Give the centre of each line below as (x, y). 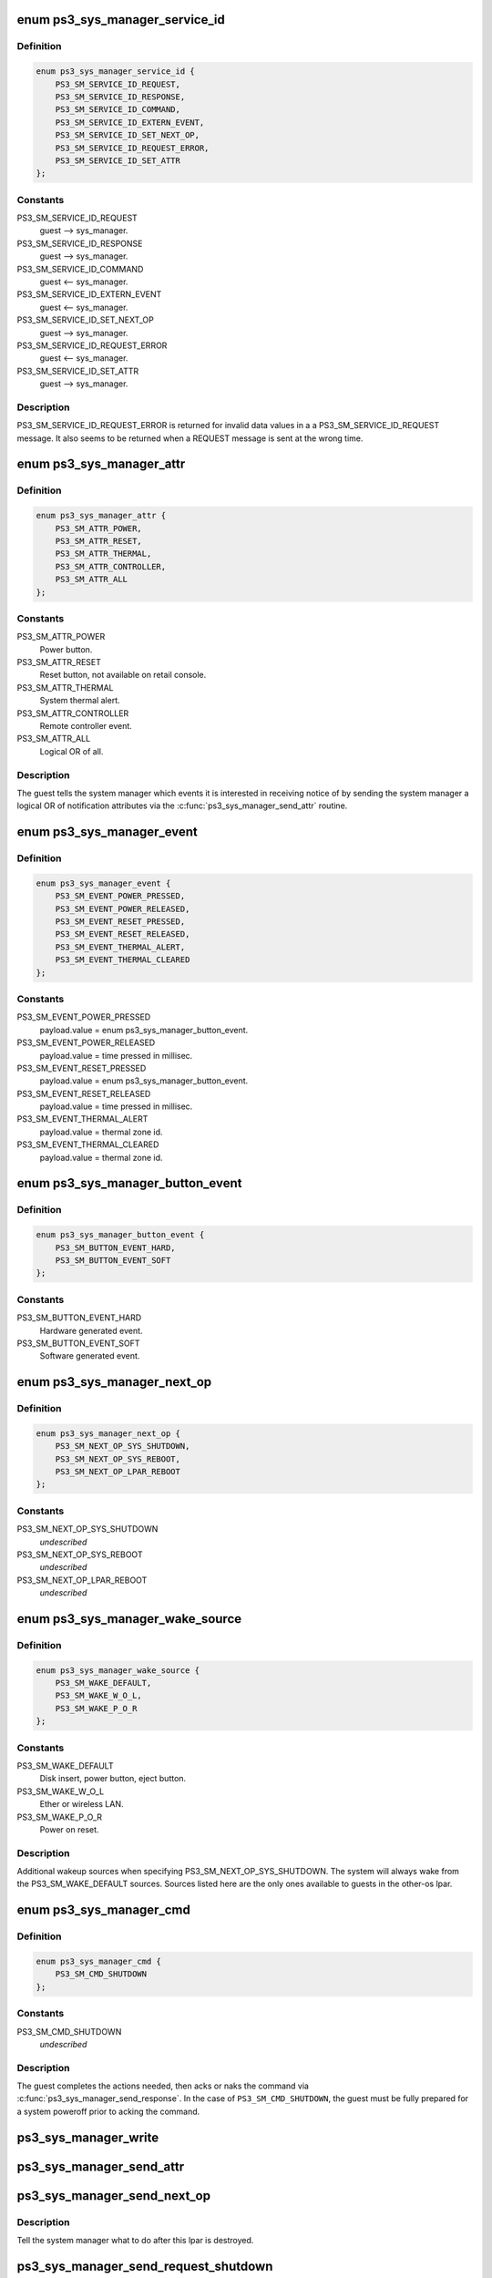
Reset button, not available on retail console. (123, 675)
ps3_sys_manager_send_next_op (114, 2196)
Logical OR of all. (72, 751)
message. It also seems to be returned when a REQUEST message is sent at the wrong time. (190, 438)
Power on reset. (69, 1829)
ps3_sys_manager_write (88, 2137)
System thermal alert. (80, 701)
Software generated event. (90, 1356)
